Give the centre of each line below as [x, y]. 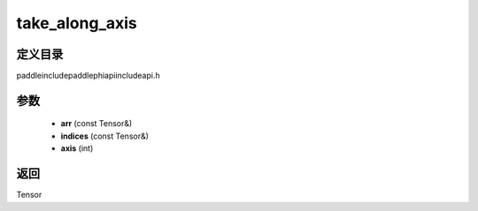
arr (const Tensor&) [96, 124]
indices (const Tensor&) [105, 136]
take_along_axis [77, 23]
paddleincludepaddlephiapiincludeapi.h [88, 76]
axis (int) [77, 148]
